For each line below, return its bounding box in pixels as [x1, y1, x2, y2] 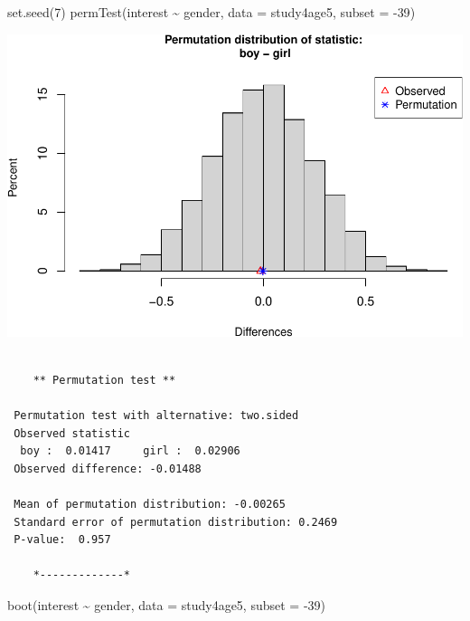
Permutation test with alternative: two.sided [14, 409, 299, 423]
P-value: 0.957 [14, 533, 111, 547]
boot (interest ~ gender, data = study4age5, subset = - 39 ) [7, 596, 326, 615]
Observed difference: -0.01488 [14, 462, 202, 475]
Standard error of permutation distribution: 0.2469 [14, 515, 338, 529]
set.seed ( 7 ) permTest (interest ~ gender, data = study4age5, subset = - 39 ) [7, 3, 416, 21]
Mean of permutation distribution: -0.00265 [14, 498, 286, 511]
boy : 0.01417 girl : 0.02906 [20, 444, 240, 458]
